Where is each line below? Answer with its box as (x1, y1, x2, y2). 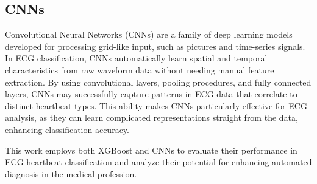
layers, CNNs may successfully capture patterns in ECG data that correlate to (5, 87, 297, 100)
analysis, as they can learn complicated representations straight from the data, (5, 111, 298, 124)
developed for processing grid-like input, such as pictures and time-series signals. (5, 39, 305, 52)
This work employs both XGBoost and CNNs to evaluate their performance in (5, 143, 297, 156)
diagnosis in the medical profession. (5, 167, 137, 180)
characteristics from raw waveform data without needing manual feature (5, 63, 274, 76)
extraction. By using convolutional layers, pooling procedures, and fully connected (5, 75, 312, 88)
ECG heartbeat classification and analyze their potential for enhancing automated (5, 155, 312, 168)
